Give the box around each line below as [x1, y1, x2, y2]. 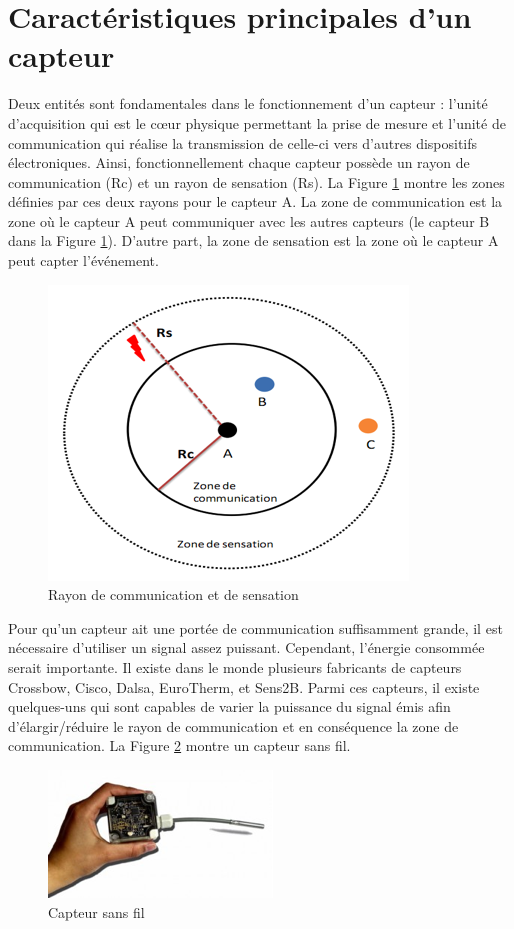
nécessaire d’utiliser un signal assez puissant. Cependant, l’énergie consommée [8, 637, 485, 658]
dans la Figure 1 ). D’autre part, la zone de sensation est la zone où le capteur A [8, 230, 499, 251]
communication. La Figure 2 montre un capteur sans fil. [8, 735, 351, 756]
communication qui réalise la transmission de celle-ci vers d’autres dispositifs [8, 132, 478, 153]
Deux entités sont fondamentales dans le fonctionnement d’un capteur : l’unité [8, 93, 488, 114]
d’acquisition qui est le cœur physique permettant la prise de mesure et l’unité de [8, 112, 506, 133]
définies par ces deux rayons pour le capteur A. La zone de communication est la [8, 191, 503, 212]
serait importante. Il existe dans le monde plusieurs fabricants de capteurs [8, 657, 462, 678]
